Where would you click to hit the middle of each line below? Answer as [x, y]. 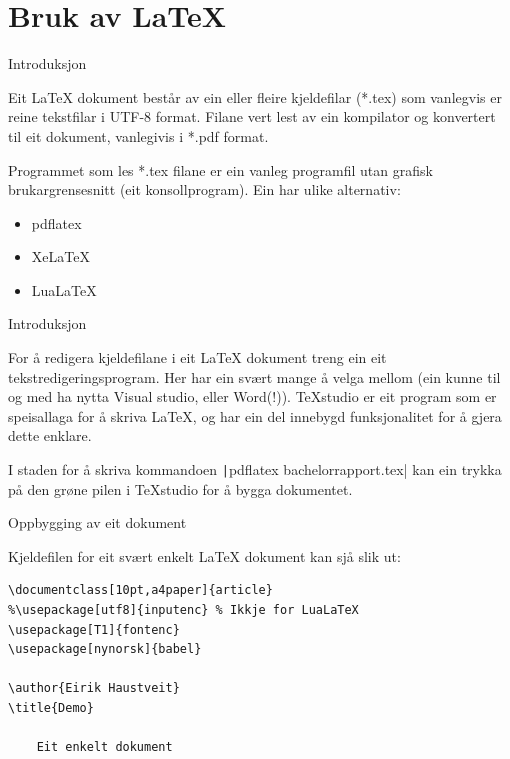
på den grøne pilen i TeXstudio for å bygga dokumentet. [180, 488]
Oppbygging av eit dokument [97, 522]
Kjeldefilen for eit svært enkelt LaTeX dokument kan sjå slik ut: [204, 555]
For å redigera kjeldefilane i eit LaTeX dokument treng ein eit [197, 357]
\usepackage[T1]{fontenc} [94, 629]
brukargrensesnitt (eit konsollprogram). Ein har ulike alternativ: [204, 189]
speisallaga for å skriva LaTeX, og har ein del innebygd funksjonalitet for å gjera [255, 415]
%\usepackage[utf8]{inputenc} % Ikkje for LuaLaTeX [183, 610]
